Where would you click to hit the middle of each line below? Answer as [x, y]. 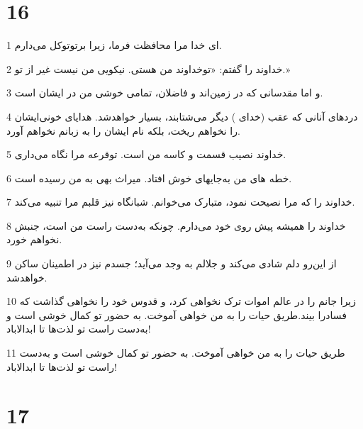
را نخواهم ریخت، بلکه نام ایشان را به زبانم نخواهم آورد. [123, 130]
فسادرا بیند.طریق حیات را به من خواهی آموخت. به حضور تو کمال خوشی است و [177, 314]
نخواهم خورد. [34, 239]
